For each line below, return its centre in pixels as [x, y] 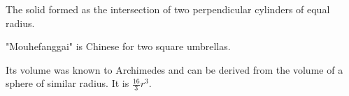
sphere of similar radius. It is [67, 83]
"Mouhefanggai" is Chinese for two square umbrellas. [118, 46]
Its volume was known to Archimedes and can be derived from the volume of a [174, 69]
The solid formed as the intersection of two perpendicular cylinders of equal [168, 9]
